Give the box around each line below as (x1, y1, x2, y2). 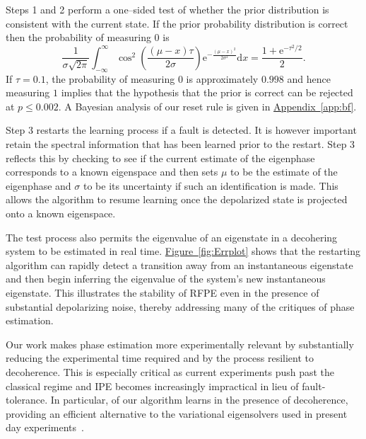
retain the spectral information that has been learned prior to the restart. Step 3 (6, 137, 355, 152)
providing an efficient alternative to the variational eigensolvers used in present (6, 406, 348, 421)
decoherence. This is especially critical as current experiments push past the (6, 364, 335, 379)
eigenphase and (6, 178, 71, 193)
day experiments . (6, 420, 84, 435)
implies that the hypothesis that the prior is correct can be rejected (61, 85, 353, 100)
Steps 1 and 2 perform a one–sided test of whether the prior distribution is (6, 2, 329, 16)
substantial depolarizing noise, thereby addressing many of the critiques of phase (6, 299, 355, 314)
